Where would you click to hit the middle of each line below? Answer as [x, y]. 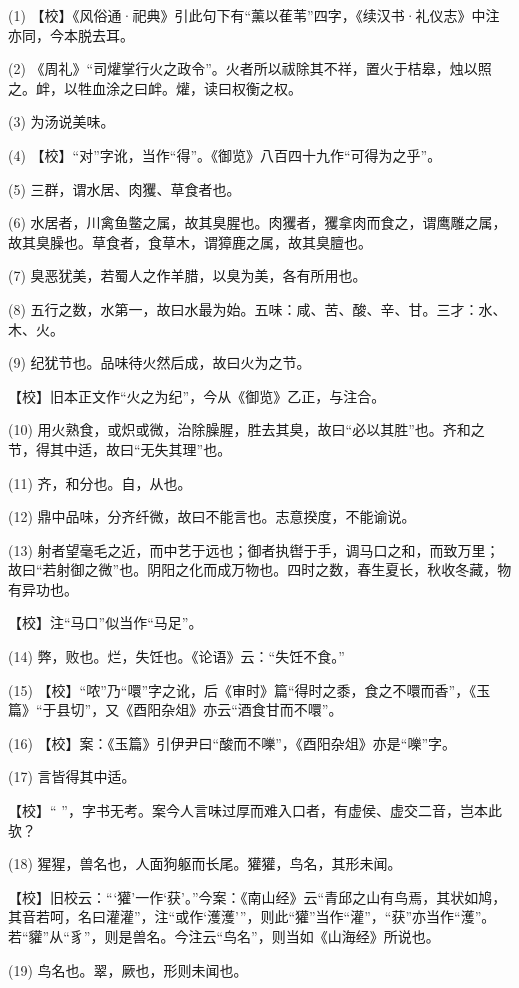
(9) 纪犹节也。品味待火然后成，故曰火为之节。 [159, 362]
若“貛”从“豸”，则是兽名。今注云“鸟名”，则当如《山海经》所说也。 [224, 936]
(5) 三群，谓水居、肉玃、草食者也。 [124, 188]
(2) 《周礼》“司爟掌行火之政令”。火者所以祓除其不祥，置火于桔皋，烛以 [243, 68]
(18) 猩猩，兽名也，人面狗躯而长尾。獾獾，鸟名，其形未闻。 [205, 863]
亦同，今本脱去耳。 [71, 34]
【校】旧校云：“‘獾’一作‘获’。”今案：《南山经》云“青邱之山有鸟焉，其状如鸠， [257, 896]
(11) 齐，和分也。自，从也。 [100, 482]
